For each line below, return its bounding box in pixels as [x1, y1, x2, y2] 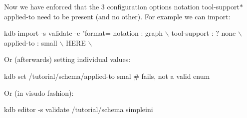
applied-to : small [4, 37, 57, 48]
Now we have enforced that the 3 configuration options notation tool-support [4, 1, 240, 11]
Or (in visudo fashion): [4, 87, 74, 98]
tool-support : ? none [171, 28, 236, 38]
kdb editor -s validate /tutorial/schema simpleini [4, 104, 153, 115]
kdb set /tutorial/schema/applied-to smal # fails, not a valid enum [4, 70, 210, 81]
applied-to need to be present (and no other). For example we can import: [4, 11, 231, 21]
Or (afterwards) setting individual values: [4, 54, 131, 64]
